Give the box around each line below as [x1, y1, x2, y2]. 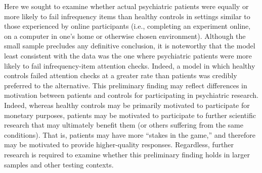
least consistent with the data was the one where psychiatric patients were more [4, 50, 252, 61]
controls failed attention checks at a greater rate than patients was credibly [4, 70, 237, 81]
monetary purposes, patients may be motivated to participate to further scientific [4, 109, 256, 120]
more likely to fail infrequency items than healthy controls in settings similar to [4, 11, 250, 21]
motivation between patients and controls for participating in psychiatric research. [4, 90, 259, 100]
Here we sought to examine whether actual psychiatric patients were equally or [4, 1, 249, 11]
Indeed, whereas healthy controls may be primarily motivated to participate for [4, 99, 250, 110]
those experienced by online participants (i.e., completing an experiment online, [4, 21, 251, 31]
